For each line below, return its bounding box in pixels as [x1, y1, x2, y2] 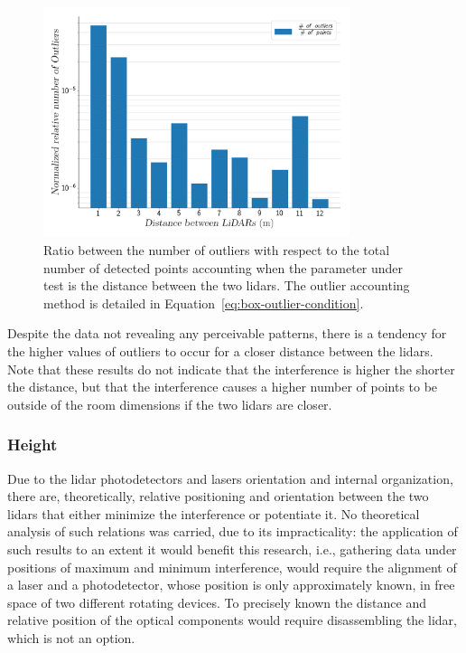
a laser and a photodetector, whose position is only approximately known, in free [7, 575, 455, 594]
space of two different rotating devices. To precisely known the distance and [7, 592, 426, 611]
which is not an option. [7, 628, 135, 647]
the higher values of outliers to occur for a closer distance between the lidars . [7, 341, 433, 360]
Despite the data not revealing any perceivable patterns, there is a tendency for [7, 324, 447, 343]
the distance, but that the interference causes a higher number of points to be [7, 377, 438, 396]
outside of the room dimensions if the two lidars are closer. [7, 394, 332, 413]
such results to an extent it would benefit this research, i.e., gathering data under [7, 539, 457, 558]
